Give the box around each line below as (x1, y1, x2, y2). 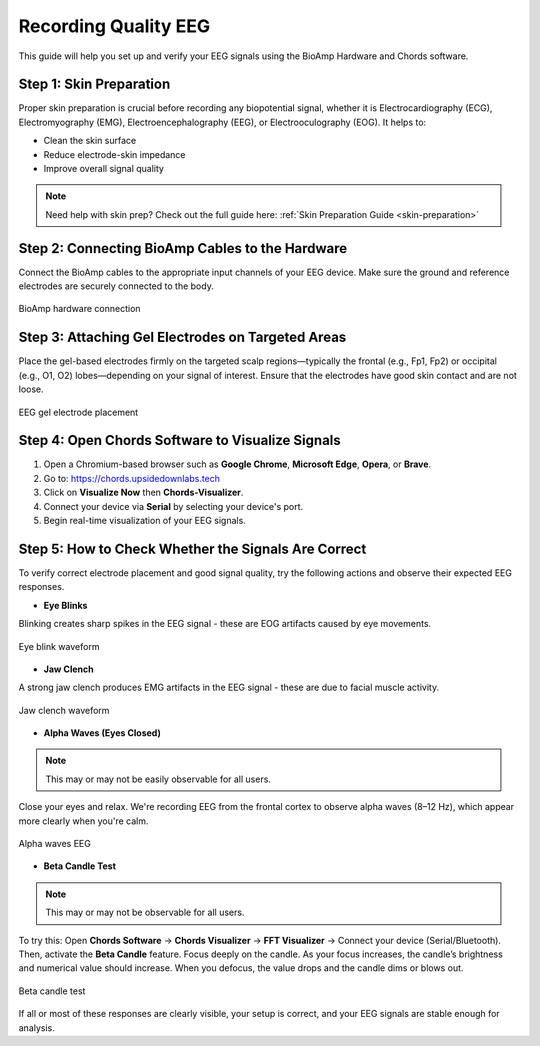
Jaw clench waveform (18, 704, 110, 716)
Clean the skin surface (43, 135, 137, 147)
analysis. (18, 1021, 55, 1034)
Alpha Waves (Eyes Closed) (43, 727, 162, 739)
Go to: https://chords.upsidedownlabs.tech (43, 472, 220, 484)
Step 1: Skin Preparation (18, 76, 171, 93)
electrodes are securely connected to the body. (18, 280, 214, 292)
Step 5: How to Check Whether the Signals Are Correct (18, 540, 367, 557)
